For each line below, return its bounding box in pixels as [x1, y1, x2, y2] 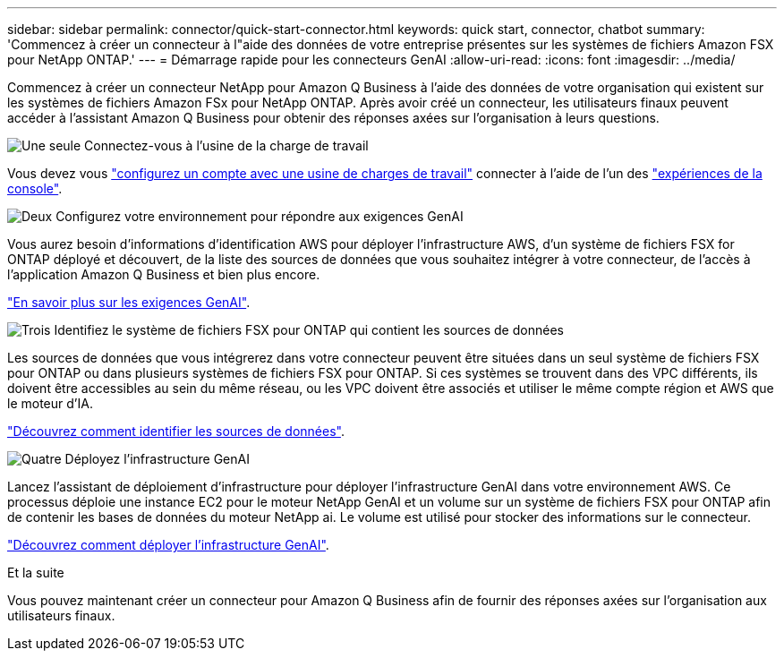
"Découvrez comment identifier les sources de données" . [7, 423, 345, 439]
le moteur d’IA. [7, 396, 93, 411]
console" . [7, 181, 63, 196]
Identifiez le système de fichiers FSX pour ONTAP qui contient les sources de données [54, 322, 564, 338]
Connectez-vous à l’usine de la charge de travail [84, 138, 369, 153]
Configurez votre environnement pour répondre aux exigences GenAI [55, 209, 464, 224]
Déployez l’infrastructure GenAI [64, 451, 250, 466]
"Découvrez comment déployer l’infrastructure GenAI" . [7, 537, 329, 552]
